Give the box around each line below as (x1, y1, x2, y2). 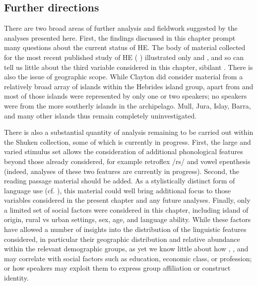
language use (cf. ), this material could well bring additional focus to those (4, 185, 231, 195)
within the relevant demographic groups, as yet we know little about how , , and (4, 243, 249, 254)
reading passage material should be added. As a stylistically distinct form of (4, 175, 235, 186)
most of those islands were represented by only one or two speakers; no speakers (4, 91, 247, 101)
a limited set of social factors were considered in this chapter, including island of (4, 204, 249, 215)
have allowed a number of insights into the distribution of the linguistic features (4, 224, 247, 234)
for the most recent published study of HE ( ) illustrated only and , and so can (4, 52, 244, 62)
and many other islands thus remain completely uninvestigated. (4, 110, 197, 120)
